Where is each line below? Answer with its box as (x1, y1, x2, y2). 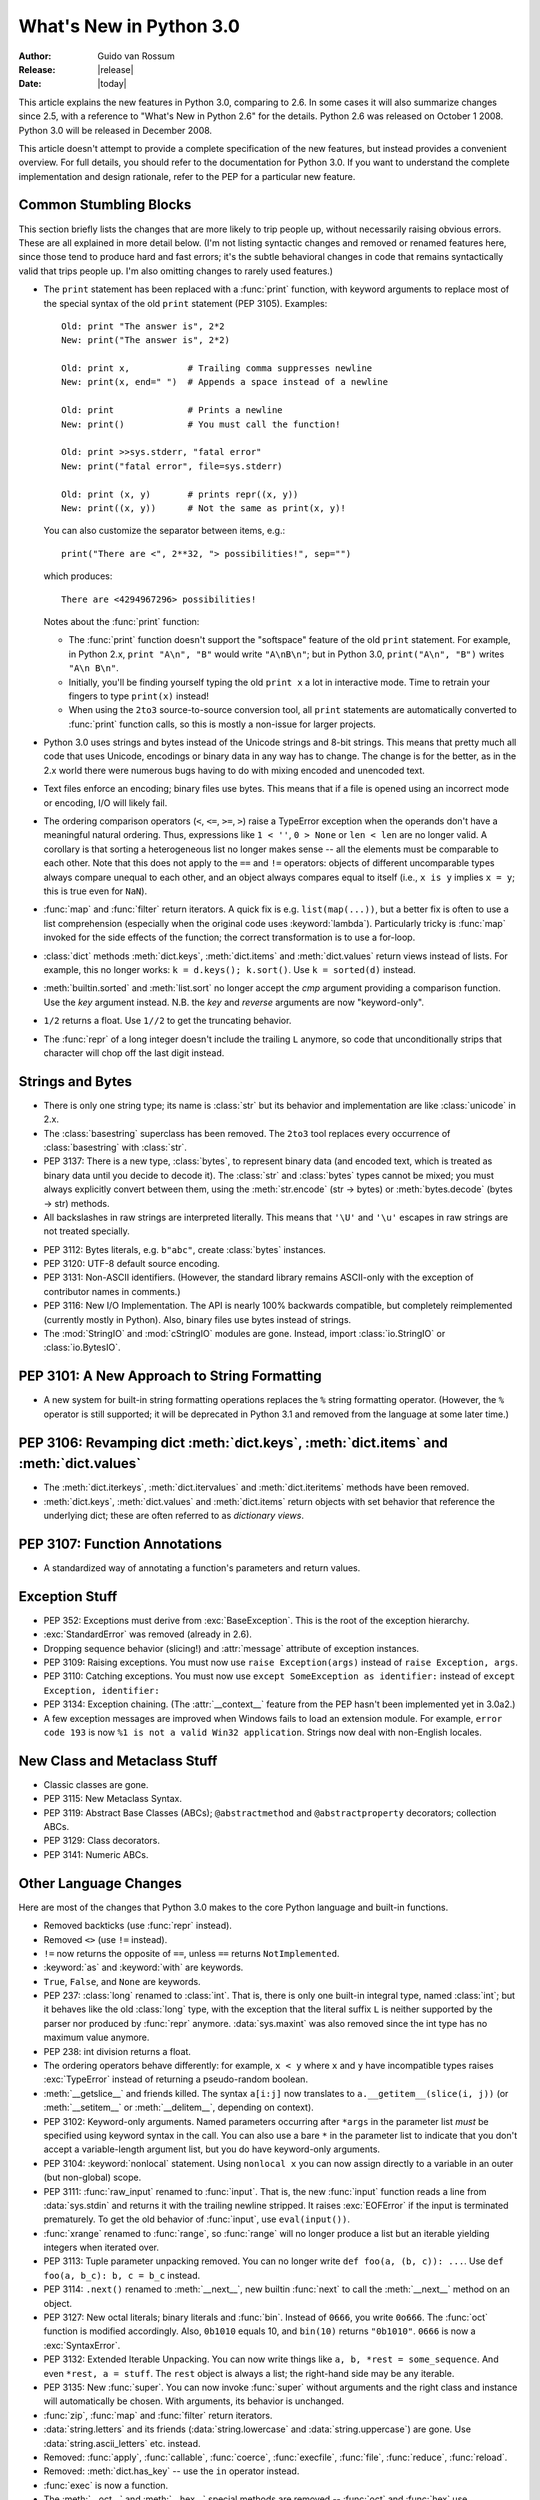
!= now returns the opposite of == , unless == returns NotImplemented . (43, 1947, 340, 1959)
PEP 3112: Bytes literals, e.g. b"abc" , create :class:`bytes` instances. (43, 1243, 327, 1255)
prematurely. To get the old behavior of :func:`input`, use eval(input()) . (43, 2213, 350, 2225)
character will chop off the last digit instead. (43, 1046, 225, 1059)
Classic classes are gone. (43, 1778, 149, 1790)
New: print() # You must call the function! (61, 418, 341, 430)
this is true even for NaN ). (43, 885, 148, 897)
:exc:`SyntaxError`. (43, 2339, 121, 2351)
